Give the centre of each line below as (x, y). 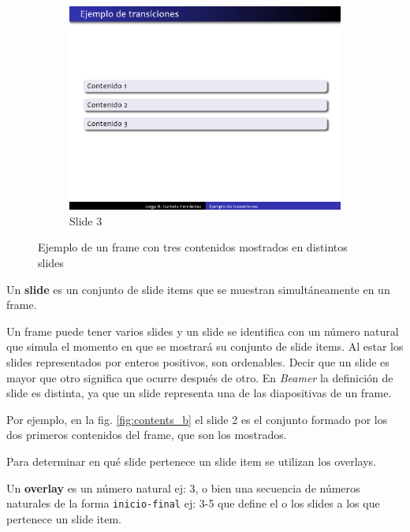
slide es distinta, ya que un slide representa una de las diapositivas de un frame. (199, 393)
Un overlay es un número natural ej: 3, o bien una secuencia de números (183, 487)
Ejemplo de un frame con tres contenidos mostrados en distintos (193, 247)
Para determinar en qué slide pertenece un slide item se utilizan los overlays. (191, 461)
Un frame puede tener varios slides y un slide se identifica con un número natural (203, 331)
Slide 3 (86, 220)
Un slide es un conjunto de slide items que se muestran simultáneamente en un (198, 289)
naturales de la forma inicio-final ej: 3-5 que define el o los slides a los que (193, 503)
